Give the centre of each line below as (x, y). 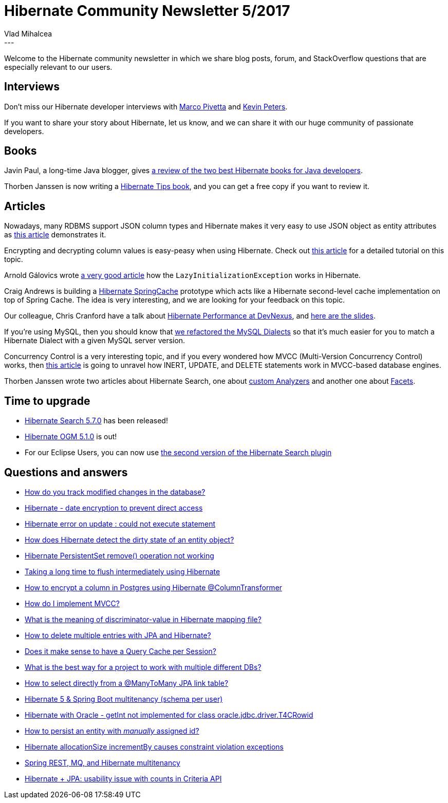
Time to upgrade (47, 401)
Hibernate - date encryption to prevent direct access (114, 508)
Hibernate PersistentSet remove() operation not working (119, 555)
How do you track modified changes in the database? (115, 492)
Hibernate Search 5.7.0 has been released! (96, 421)
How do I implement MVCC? (72, 603)
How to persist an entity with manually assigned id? (112, 731)
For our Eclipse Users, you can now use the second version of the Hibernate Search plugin (178, 453)
